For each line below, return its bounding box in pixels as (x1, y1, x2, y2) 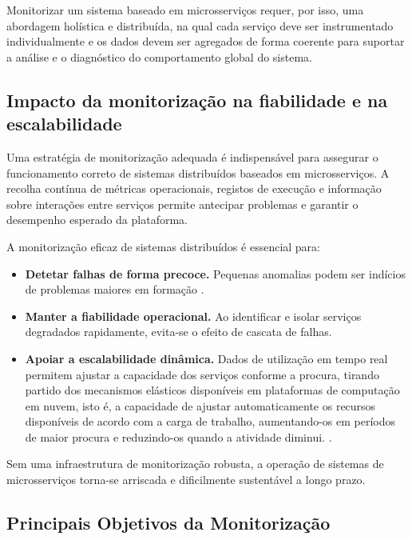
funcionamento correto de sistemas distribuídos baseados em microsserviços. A (6, 164, 390, 181)
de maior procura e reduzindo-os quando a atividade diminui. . (25, 428, 332, 445)
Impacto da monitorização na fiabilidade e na (6, 87, 388, 112)
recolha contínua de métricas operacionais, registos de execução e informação (6, 180, 382, 197)
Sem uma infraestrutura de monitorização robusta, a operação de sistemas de (6, 455, 384, 472)
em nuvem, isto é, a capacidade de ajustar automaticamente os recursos (25, 397, 376, 414)
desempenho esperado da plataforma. (6, 211, 188, 228)
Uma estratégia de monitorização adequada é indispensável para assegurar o (6, 148, 378, 165)
